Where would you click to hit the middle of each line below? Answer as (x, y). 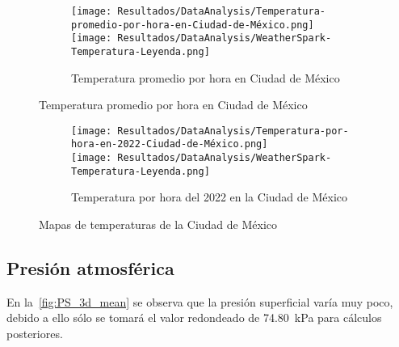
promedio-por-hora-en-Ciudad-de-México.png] (193, 25)
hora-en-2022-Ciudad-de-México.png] (170, 144)
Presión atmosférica (90, 268)
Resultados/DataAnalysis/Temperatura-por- (233, 131)
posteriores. (35, 334)
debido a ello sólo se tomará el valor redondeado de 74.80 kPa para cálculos (194, 317)
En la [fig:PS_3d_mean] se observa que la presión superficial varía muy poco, (200, 301)
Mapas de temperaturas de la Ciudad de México (158, 224)
